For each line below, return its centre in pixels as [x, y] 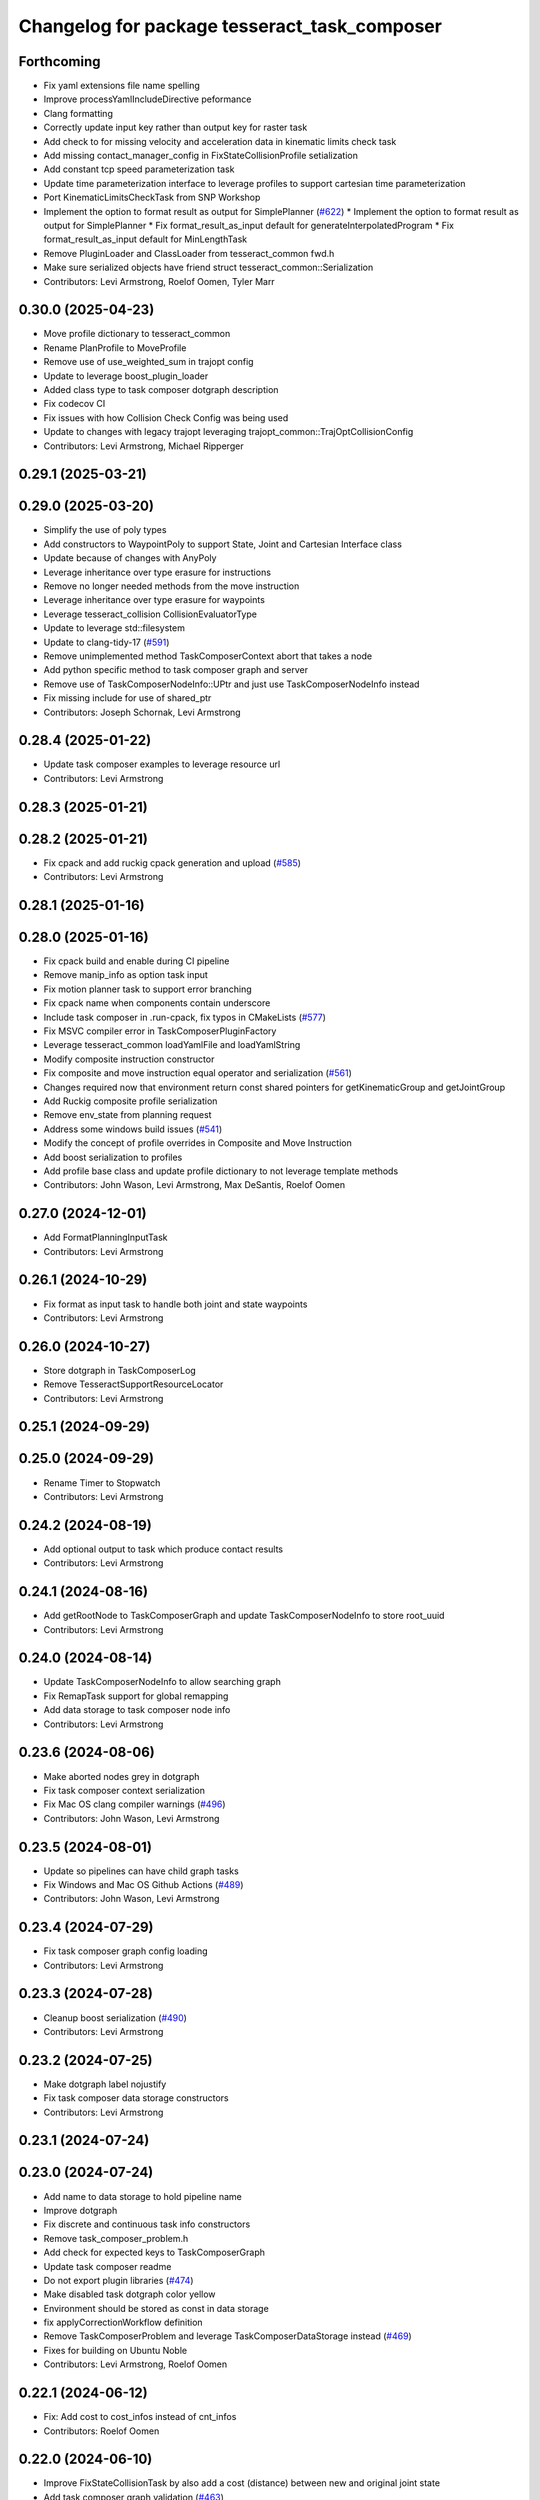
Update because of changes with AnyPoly [130, 558]
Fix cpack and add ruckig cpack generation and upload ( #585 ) [172, 862]
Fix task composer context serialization [124, 1790]
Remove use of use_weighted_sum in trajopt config [148, 362]
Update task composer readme [107, 2266]
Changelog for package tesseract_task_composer [230, 26]
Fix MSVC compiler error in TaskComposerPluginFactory [160, 1031]
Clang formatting [78, 113]
